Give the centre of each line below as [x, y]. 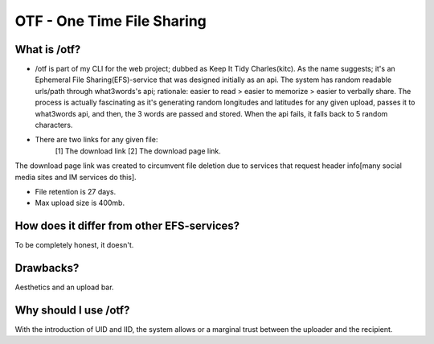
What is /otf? [48, 49]
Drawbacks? [47, 268]
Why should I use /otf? [72, 310]
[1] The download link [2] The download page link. [138, 151]
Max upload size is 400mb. [80, 203]
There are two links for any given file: [96, 140]
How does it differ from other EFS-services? [127, 226]
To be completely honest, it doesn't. [74, 245]
